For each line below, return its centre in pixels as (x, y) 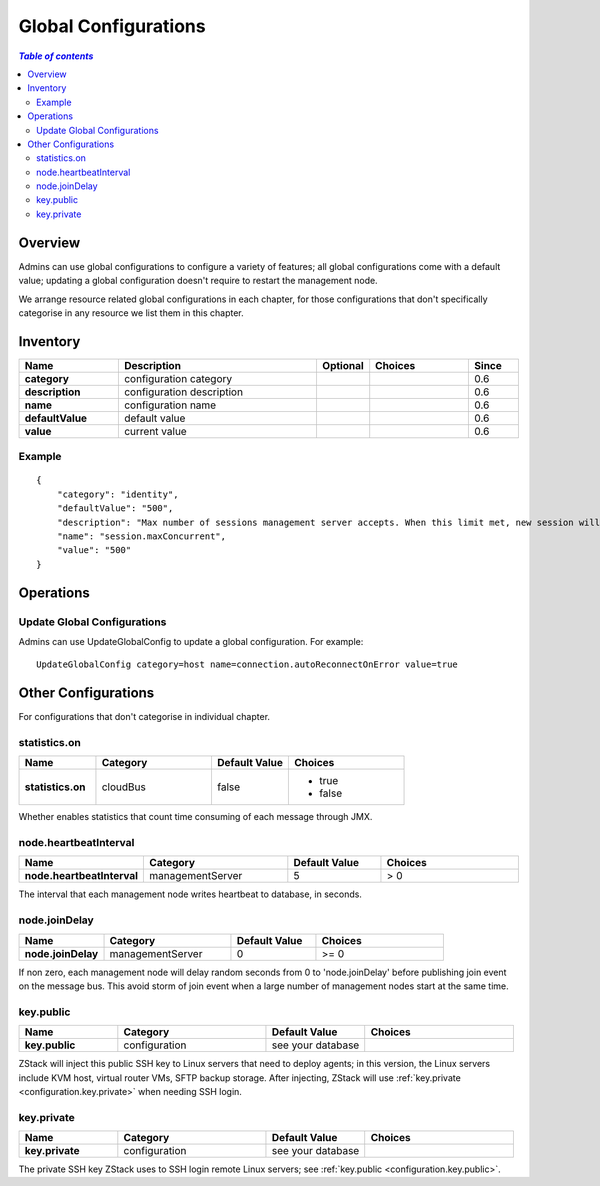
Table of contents (56, 56)
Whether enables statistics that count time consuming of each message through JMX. (195, 817)
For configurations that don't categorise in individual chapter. (144, 717)
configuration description (183, 392)
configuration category (178, 378)
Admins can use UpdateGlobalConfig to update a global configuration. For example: (191, 641)
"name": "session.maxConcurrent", (141, 536)
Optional (342, 365)
